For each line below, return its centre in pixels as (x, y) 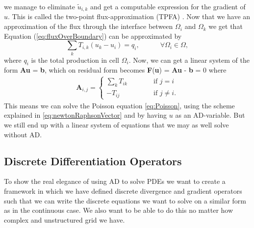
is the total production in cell (75, 60)
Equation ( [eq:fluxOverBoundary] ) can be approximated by (93, 36)
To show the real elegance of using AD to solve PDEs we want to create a (115, 181)
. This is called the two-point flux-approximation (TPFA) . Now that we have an (129, 16)
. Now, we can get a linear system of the (189, 60)
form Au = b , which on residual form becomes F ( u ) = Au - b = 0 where (115, 70)
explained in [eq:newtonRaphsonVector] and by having (86, 115)
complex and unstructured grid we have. (64, 219)
